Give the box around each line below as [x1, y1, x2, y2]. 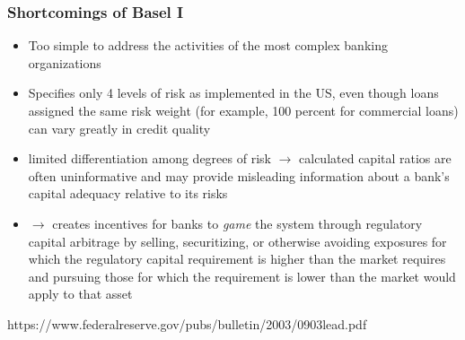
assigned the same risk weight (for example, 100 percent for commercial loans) [28, 101, 459, 119]
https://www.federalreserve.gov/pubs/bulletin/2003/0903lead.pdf [7, 314, 367, 333]
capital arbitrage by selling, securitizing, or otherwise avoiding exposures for [28, 231, 447, 250]
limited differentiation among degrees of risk [28, 149, 271, 168]
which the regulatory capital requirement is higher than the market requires [28, 249, 446, 268]
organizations [28, 53, 101, 72]
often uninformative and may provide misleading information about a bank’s [28, 166, 450, 185]
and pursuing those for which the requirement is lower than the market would [28, 266, 456, 285]
